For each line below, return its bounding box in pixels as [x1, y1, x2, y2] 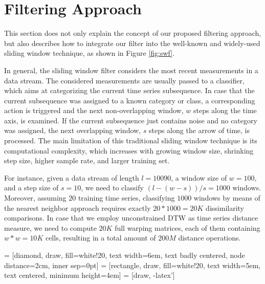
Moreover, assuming [4, 192, 67, 203]
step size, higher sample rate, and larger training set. [4, 155, 170, 166]
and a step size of [4, 182, 59, 193]
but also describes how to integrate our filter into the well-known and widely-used [4, 37, 260, 48]
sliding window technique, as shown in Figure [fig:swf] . [4, 48, 175, 58]
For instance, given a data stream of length [4, 172, 139, 183]
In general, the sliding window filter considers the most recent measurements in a [4, 64, 258, 75]
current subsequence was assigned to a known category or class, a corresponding [4, 95, 255, 105]
